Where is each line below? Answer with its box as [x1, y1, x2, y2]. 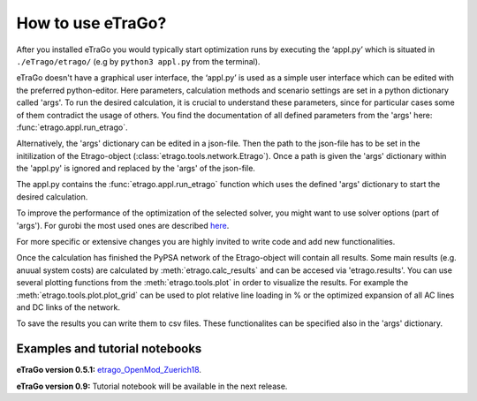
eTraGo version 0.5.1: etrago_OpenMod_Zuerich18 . [16, 365, 202, 375]
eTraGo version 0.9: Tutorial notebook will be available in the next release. [16, 381, 288, 391]
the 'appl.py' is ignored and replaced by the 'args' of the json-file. [16, 163, 256, 174]
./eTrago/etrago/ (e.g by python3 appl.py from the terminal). [16, 56, 261, 66]
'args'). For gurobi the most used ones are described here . [16, 220, 230, 231]
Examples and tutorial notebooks [16, 341, 202, 357]
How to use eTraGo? [16, 13, 167, 33]
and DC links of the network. [16, 301, 121, 313]
